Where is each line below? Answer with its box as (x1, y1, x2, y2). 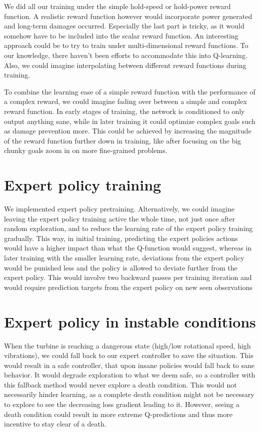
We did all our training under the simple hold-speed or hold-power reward (4, 1, 231, 11)
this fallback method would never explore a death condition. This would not (4, 379, 237, 389)
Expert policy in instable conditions (4, 311, 256, 331)
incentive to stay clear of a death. (4, 418, 106, 429)
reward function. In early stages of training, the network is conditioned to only (4, 105, 245, 116)
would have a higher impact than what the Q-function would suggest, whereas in (4, 242, 251, 253)
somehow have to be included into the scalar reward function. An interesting (4, 30, 238, 40)
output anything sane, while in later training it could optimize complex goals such (4, 115, 255, 126)
